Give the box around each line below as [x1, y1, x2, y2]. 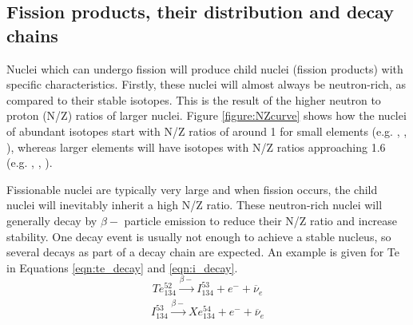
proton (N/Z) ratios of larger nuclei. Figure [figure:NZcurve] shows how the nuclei [6, 107, 407, 124]
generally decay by [6, 212, 97, 228]
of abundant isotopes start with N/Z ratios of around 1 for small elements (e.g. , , [6, 122, 407, 139]
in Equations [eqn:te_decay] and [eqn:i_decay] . [6, 259, 238, 275]
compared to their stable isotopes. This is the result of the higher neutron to [6, 91, 381, 108]
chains [6, 22, 58, 47]
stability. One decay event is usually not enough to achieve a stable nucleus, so [6, 228, 391, 244]
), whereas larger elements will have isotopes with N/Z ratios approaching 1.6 [6, 138, 386, 155]
